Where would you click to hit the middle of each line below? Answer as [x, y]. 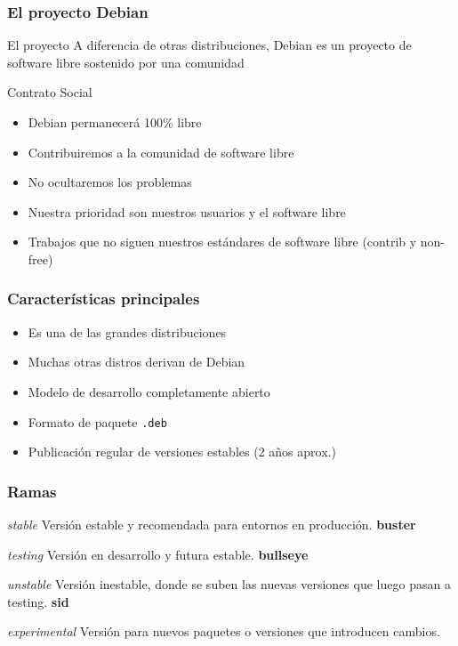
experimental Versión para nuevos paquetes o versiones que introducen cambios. [224, 631]
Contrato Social [50, 92]
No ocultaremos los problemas [110, 182]
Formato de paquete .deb [97, 421]
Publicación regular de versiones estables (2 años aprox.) [182, 452]
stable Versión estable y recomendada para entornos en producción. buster [212, 525]
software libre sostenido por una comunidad [126, 62]
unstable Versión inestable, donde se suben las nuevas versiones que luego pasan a [229, 584]
